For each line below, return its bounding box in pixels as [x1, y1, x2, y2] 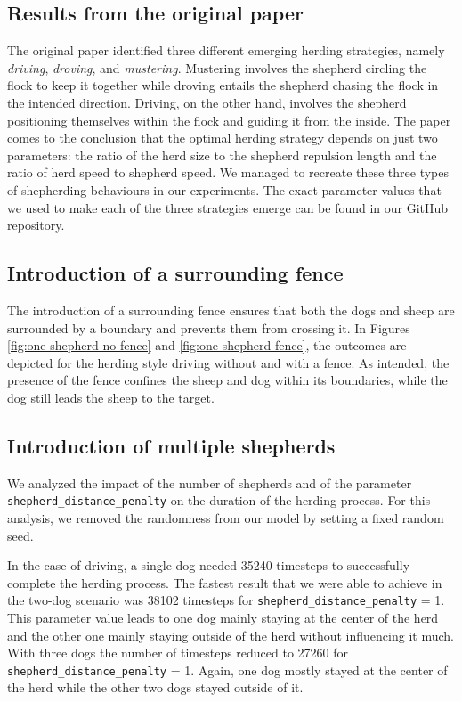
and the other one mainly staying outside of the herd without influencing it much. [7, 625, 454, 644]
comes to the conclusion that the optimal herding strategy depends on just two [7, 128, 438, 147]
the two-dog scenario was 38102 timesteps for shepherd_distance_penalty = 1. [7, 591, 445, 609]
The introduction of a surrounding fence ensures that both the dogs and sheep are [7, 300, 455, 319]
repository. [7, 216, 65, 234]
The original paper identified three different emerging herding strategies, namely [7, 41, 445, 60]
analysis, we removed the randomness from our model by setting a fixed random [7, 508, 444, 526]
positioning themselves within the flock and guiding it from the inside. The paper [7, 110, 451, 129]
